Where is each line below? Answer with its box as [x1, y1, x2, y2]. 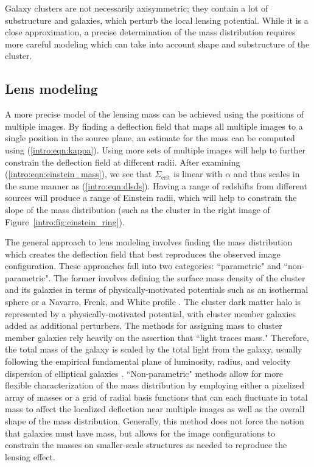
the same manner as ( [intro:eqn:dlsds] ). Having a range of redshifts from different [5, 179, 307, 192]
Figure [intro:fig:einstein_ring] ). [5, 215, 125, 228]
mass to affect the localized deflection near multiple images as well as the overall [5, 402, 305, 415]
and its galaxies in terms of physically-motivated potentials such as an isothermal [5, 283, 309, 296]
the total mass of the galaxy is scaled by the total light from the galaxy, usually [5, 343, 302, 356]
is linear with [173, 167, 223, 180]
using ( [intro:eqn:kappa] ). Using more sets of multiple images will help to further [5, 143, 306, 156]
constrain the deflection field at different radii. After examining [5, 155, 240, 168]
